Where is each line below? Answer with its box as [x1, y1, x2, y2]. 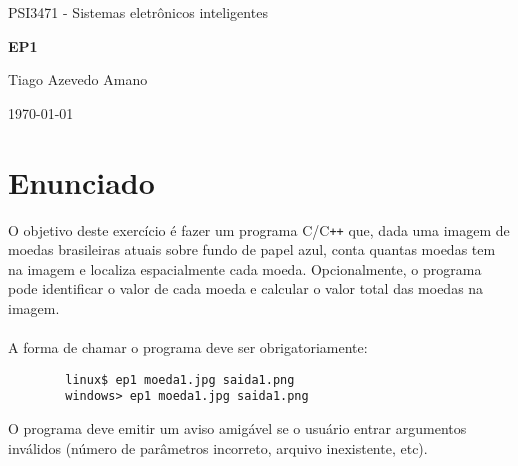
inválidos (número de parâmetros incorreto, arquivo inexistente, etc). [8, 437, 428, 458]
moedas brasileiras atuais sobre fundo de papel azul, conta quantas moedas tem [8, 239, 496, 260]
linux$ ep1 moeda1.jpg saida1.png [65, 372, 295, 387]
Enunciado [8, 161, 155, 202]
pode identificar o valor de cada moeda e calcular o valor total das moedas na [8, 278, 484, 299]
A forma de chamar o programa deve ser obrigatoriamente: [8, 337, 368, 358]
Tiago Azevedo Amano [8, 69, 148, 90]
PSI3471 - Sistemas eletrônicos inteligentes [8, 2, 268, 22]
